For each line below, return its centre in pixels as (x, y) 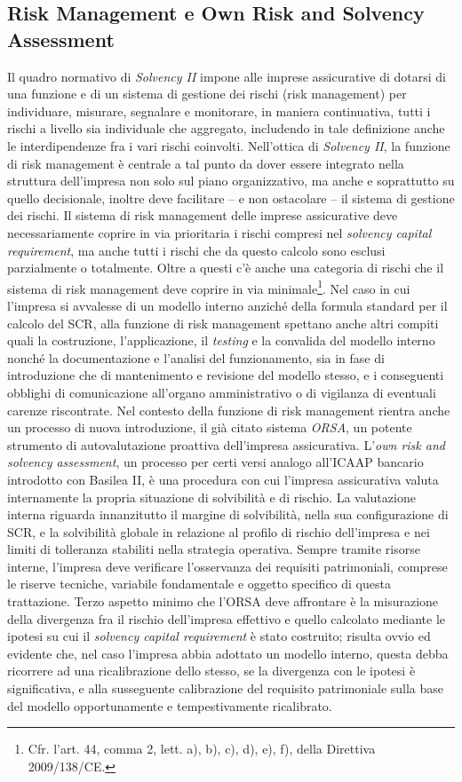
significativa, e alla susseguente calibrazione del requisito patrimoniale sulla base (226, 688)
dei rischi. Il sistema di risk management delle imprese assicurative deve (203, 215)
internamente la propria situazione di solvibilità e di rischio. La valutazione (211, 497)
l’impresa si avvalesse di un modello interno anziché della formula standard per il (227, 305)
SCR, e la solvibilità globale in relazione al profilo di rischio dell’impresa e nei (219, 531)
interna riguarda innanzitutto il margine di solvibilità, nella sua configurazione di (228, 514)
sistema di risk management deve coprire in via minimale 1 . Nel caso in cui (209, 287)
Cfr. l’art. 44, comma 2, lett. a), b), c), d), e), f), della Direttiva (202, 749)
